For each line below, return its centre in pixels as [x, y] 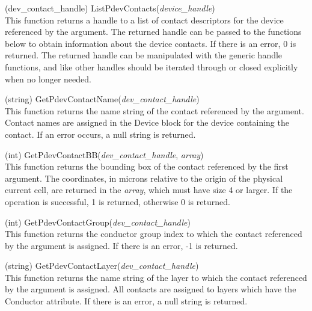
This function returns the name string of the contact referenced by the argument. [154, 110]
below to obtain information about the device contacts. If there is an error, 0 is [151, 43]
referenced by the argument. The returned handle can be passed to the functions [153, 32]
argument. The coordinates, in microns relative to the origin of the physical [144, 178]
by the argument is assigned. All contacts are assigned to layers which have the [151, 289]
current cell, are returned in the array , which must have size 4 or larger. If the [149, 190]
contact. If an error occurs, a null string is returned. [100, 134]
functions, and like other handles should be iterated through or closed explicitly [151, 66]
